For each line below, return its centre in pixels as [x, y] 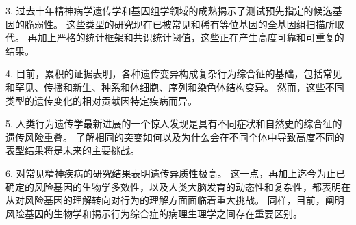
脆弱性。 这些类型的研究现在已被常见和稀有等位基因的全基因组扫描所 [179, 24]
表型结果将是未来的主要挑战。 [73, 150]
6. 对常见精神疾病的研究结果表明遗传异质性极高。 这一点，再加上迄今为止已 [176, 173]
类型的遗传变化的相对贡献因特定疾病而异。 [101, 100]
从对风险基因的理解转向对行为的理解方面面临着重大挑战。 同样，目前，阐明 [175, 200]
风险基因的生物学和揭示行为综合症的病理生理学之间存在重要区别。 [154, 213]
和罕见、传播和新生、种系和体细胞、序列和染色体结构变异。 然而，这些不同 [175, 87]
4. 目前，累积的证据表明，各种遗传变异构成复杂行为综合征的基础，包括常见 [174, 74]
